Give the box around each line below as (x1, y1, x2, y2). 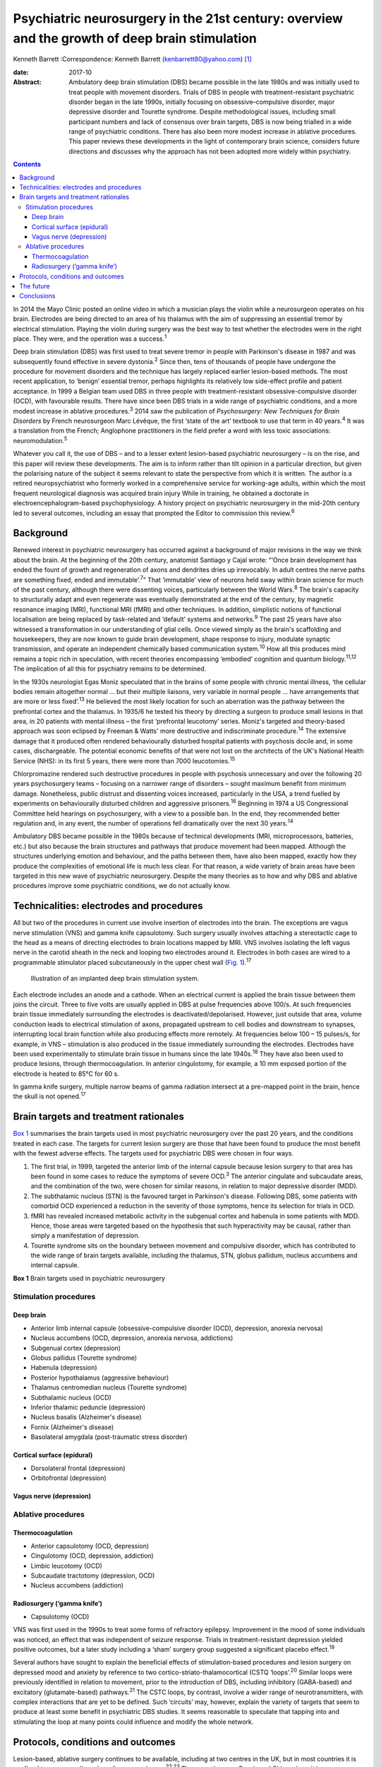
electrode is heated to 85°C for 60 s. (13, 1069, 120, 1078)
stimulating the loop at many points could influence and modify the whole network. (13, 1718, 254, 1726)
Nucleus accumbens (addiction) (30, 1581, 123, 1590)
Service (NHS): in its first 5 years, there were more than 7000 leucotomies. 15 (13, 755, 236, 765)
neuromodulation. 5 (13, 435, 68, 445)
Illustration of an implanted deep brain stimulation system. (30, 974, 199, 982)
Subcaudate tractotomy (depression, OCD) (30, 1571, 155, 1580)
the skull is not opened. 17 (13, 1091, 86, 1100)
